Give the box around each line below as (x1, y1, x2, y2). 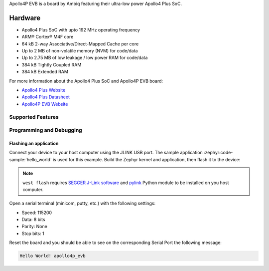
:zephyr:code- (203, 150, 233, 156)
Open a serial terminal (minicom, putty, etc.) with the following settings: (9, 200, 156, 207)
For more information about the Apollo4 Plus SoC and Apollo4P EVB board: (9, 78, 163, 84)
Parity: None (21, 224, 47, 230)
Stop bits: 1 (21, 230, 44, 237)
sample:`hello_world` (9, 156, 52, 162)
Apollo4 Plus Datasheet (21, 94, 70, 100)
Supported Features (9, 113, 59, 120)
